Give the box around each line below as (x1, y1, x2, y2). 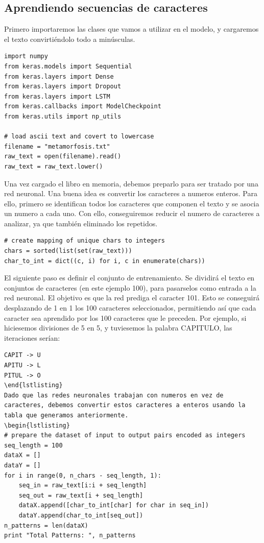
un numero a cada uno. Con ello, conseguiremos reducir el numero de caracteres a (4, 208, 260, 219)
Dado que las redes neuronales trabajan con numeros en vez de (4, 391, 224, 399)
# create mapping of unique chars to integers (4, 237, 165, 245)
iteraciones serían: (4, 332, 60, 343)
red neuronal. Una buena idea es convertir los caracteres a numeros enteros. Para (4, 188, 257, 199)
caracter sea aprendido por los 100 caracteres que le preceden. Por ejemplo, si (4, 312, 247, 323)
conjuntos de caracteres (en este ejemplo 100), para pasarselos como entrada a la (4, 282, 256, 293)
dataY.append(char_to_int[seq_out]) (18, 511, 143, 519)
